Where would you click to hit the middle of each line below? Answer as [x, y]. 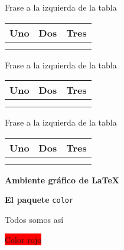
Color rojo [23, 239]
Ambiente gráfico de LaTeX [62, 180]
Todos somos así [34, 220]
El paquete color [39, 200]
